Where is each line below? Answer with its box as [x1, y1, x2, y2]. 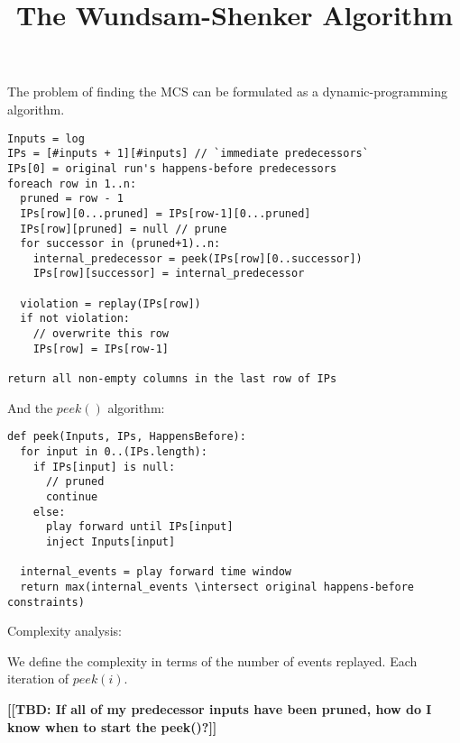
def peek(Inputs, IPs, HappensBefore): [7, 430, 246, 444]
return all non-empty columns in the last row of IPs [7, 372, 337, 386]
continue [45, 490, 98, 503]
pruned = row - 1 [20, 192, 124, 206]
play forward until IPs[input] [45, 520, 234, 534]
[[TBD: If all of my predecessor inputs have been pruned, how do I [7, 699, 432, 718]
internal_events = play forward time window [20, 565, 291, 579]
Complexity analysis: [7, 621, 122, 640]
